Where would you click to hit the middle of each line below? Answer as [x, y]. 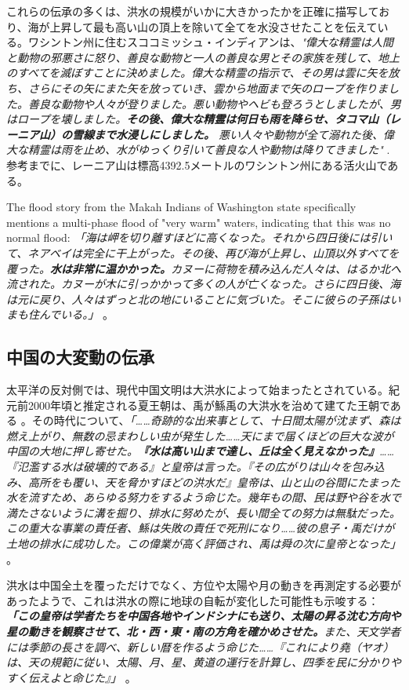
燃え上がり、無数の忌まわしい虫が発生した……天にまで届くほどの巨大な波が [200, 435]
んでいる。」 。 [76, 314]
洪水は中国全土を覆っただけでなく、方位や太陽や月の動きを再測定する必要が [204, 585]
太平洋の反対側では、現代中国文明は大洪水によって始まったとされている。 [197, 390]
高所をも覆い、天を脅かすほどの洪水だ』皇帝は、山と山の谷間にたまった [214, 482]
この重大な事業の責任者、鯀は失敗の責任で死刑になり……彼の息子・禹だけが [201, 528]
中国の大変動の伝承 [80, 357]
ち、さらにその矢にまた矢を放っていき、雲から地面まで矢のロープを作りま [197, 88]
